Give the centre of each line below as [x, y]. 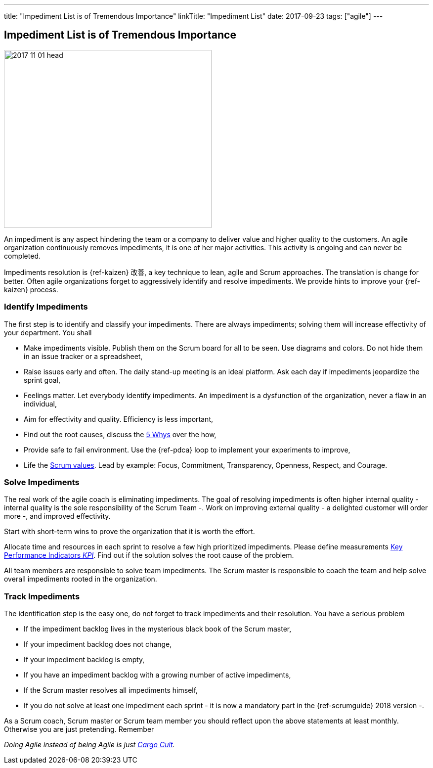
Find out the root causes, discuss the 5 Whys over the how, [120, 434]
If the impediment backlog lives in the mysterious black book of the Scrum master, [158, 629]
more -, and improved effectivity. [57, 516]
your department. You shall [48, 332]
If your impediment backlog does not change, [98, 644]
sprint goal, [42, 380]
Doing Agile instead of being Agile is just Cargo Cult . [89, 745]
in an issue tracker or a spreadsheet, [83, 356]
